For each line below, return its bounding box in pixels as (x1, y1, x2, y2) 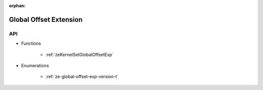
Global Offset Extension (9, 15, 83, 24)
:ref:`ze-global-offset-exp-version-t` (45, 73, 119, 80)
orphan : (9, 3, 26, 8)
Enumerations (21, 62, 49, 68)
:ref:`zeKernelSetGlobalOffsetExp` (45, 52, 114, 57)
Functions (21, 40, 41, 46)
